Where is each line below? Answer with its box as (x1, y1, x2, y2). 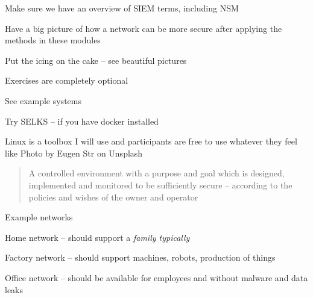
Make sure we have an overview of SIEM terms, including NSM (5, 2, 239, 14)
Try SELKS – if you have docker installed (5, 114, 159, 127)
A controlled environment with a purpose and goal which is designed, (28, 167, 285, 179)
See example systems (5, 94, 81, 107)
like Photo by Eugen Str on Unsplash (5, 146, 143, 159)
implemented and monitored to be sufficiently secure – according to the (28, 178, 292, 191)
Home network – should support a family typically (5, 231, 190, 243)
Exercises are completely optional (5, 74, 128, 87)
